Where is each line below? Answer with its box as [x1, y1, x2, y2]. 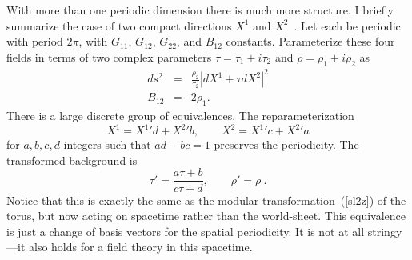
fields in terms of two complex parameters [6, 48, 212, 65]
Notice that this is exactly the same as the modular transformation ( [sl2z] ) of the [6, 191, 406, 208]
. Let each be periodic [294, 17, 401, 34]
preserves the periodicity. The [214, 136, 359, 153]
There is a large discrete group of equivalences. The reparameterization [6, 107, 354, 124]
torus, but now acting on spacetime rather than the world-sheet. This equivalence [6, 207, 406, 224]
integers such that [63, 136, 151, 153]
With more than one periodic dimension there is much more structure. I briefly [6, 2, 394, 18]
